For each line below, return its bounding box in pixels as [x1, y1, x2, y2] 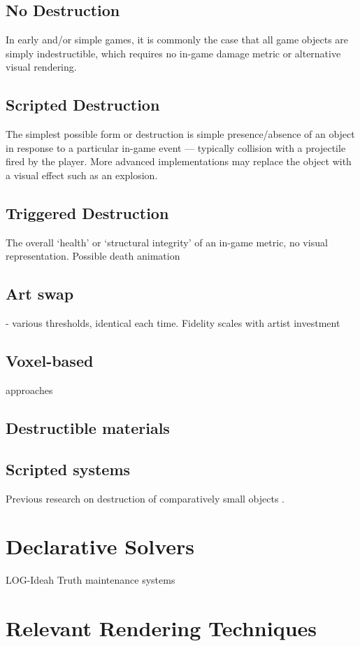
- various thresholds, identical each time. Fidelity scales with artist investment [6, 316, 340, 330]
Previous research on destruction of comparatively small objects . [6, 491, 285, 505]
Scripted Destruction [6, 94, 160, 115]
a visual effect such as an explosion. [6, 167, 158, 182]
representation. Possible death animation [6, 248, 180, 263]
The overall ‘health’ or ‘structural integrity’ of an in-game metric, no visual [6, 234, 328, 249]
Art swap [6, 283, 74, 304]
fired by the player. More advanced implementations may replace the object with [6, 154, 352, 169]
